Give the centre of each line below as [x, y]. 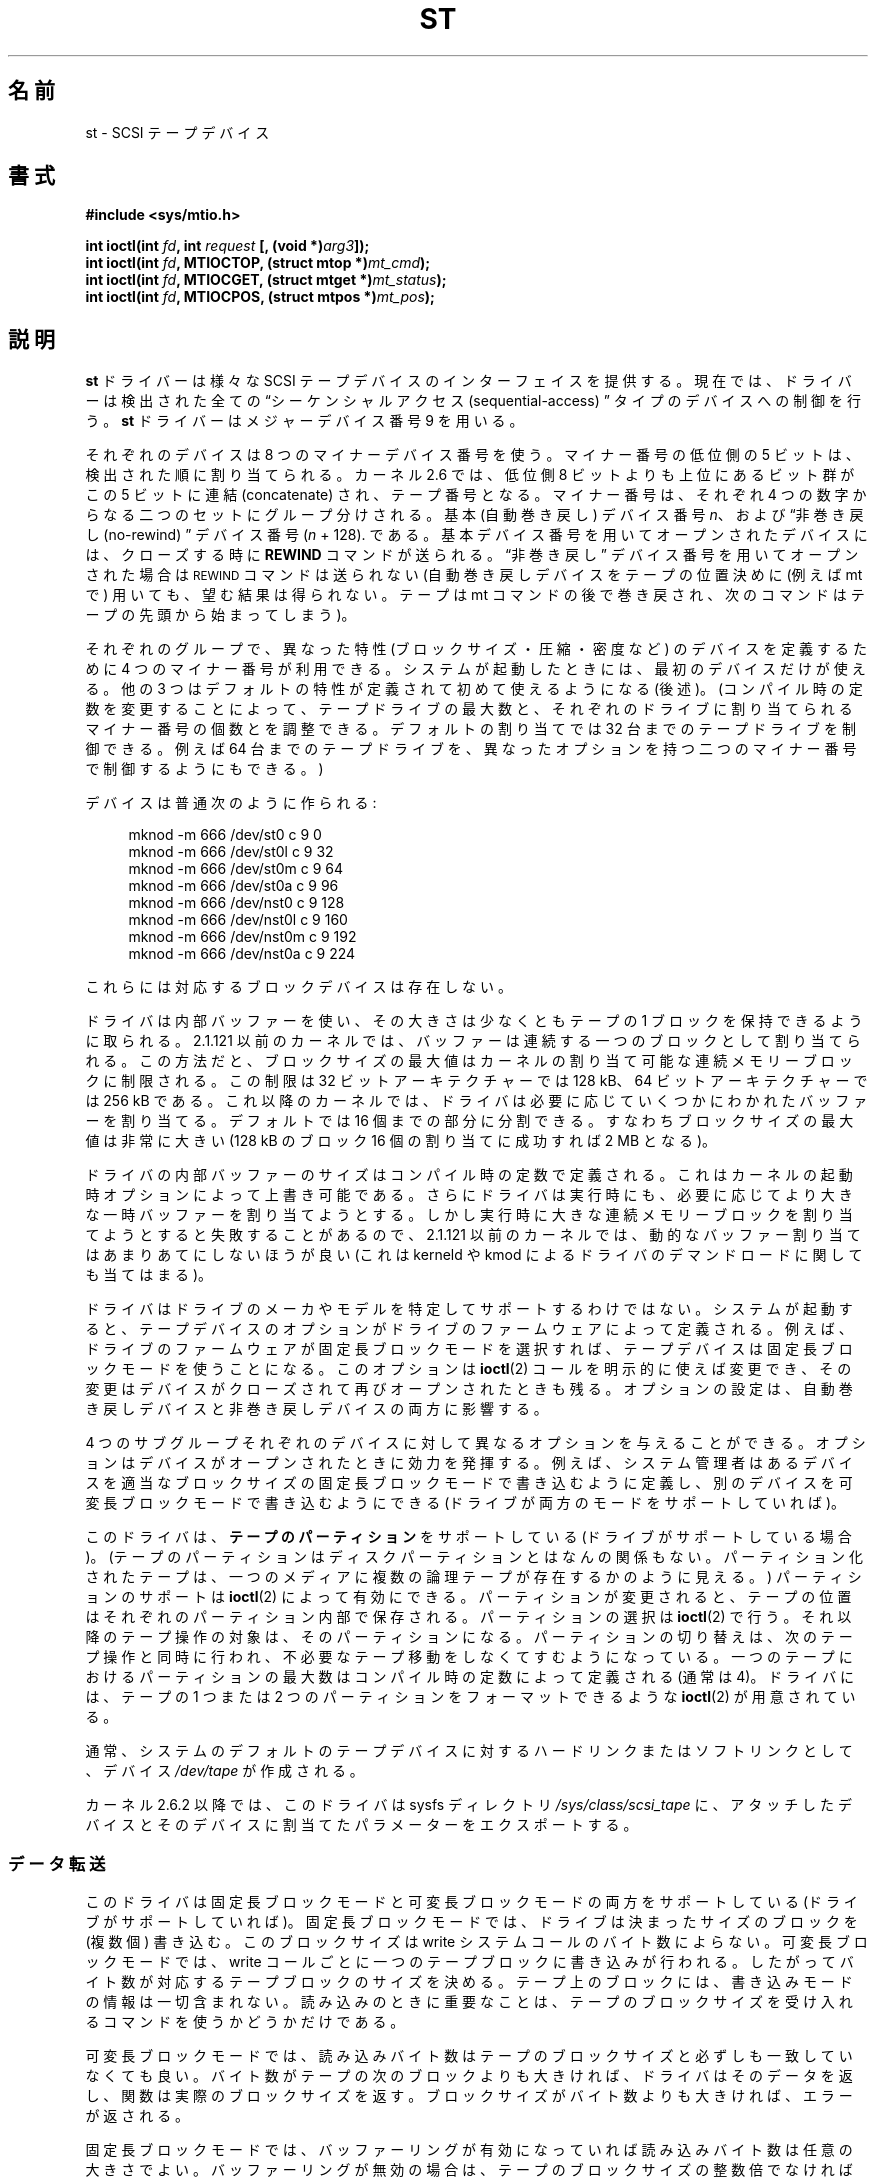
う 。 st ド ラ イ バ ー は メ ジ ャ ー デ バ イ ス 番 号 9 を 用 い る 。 [304, 421]
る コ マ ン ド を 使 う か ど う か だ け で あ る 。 [245, 2022]
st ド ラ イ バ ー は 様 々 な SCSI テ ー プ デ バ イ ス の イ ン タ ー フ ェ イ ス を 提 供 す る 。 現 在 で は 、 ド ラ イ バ [468, 381]
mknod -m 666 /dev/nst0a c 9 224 [242, 954]
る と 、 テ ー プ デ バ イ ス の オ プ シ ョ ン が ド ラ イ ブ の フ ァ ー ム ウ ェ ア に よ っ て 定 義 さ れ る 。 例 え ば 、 [469, 1329]
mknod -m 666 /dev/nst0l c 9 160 [238, 920]
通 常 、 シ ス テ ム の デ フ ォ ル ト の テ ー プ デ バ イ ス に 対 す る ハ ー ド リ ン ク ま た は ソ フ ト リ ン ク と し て [469, 1751]
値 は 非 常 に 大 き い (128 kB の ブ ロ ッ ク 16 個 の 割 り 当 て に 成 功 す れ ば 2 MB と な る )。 [400, 1141]
